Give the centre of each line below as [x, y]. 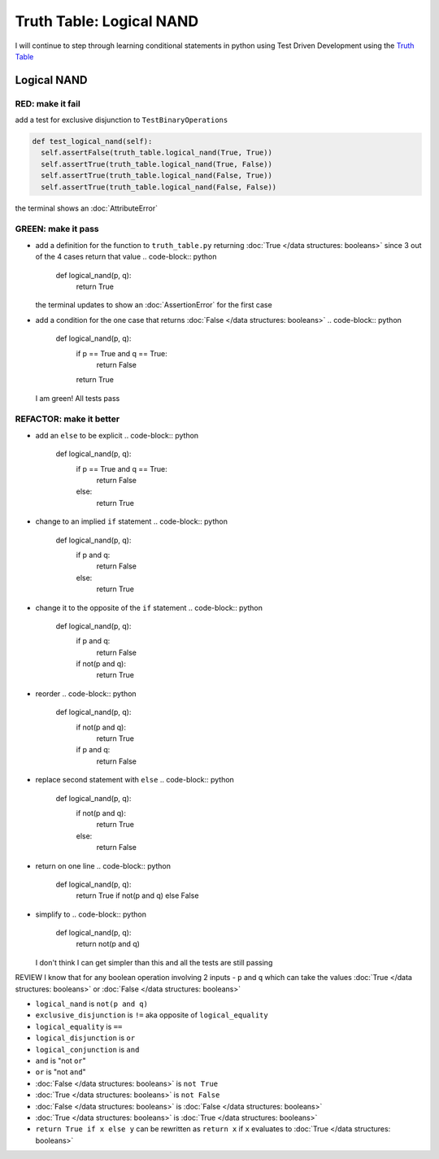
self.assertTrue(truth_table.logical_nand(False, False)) [159, 187]
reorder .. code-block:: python [86, 693]
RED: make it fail [48, 103]
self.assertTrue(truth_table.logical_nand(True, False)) [156, 164]
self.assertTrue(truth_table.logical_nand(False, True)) [156, 176]
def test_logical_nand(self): [92, 142]
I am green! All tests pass [78, 398]
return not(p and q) [108, 944]
